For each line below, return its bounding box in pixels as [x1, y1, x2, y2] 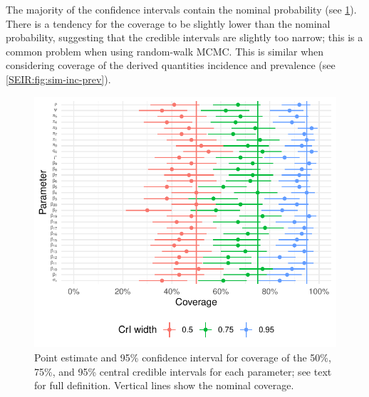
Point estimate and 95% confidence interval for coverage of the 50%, [34, 349, 331, 364]
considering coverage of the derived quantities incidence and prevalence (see [6, 58, 336, 73]
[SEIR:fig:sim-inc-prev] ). [6, 71, 111, 86]
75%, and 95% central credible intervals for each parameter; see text [34, 364, 332, 379]
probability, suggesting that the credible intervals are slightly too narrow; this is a [6, 30, 363, 45]
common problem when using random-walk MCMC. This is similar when [6, 43, 324, 58]
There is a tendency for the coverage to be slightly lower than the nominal [6, 16, 331, 31]
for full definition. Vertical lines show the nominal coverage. [34, 378, 294, 393]
